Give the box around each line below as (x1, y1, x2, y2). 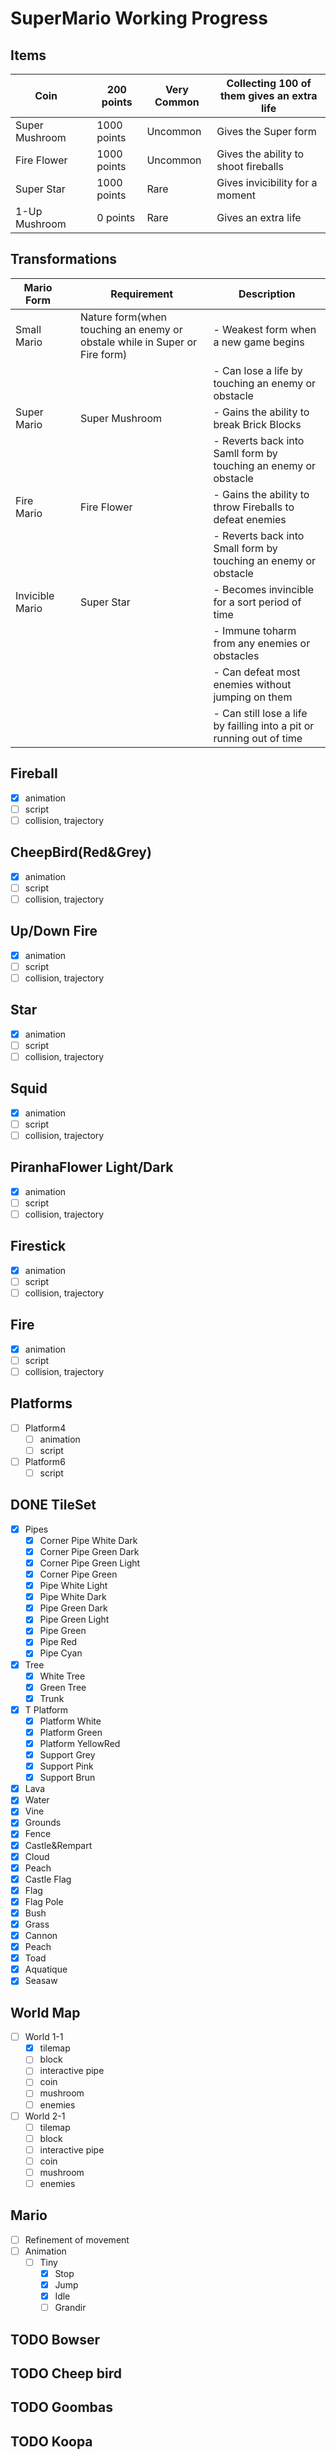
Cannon (24, 1930, 58, 1941)
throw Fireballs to (213, 500, 295, 514)
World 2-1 (24, 2110, 66, 2122)
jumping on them (213, 690, 293, 704)
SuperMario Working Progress (10, 7, 268, 30)
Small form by (213, 541, 278, 555)
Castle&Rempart (24, 1839, 93, 1851)
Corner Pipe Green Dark (39, 1545, 140, 1557)
